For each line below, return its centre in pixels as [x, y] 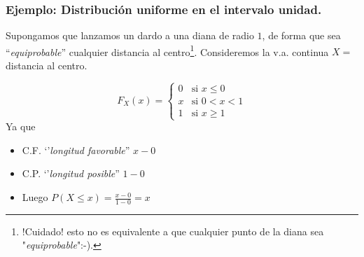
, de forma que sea [301, 35]
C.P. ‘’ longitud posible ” [71, 173]
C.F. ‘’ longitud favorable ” [76, 150]
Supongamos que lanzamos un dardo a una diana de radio [130, 35]
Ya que [21, 126]
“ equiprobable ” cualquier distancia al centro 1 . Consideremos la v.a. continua [167, 50]
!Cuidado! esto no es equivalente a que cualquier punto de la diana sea [173, 231]
